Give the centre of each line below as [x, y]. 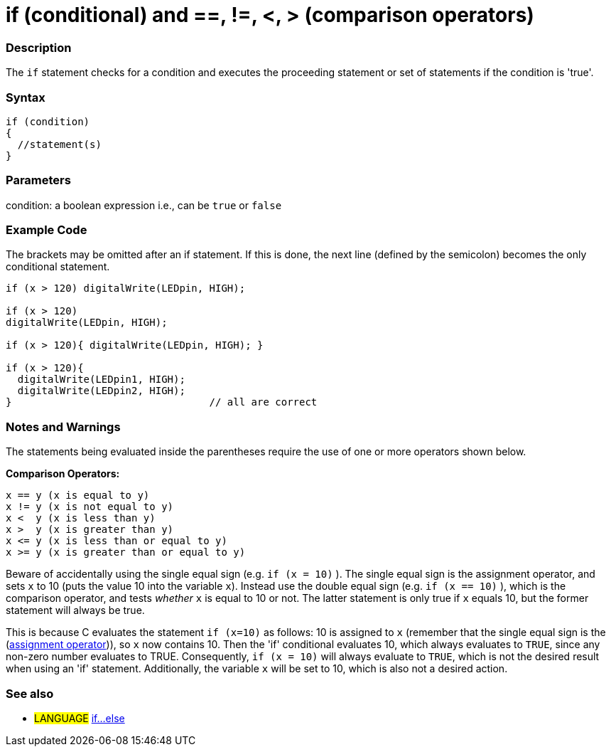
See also [30, 693]
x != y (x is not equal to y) [90, 507]
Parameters [38, 180]
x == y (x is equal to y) [78, 496]
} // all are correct [162, 402]
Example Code [47, 230]
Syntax [26, 97]
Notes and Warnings [63, 427]
